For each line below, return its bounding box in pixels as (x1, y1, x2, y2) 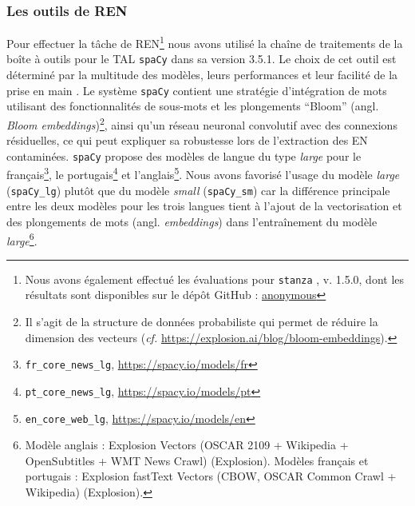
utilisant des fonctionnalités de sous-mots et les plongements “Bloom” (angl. (6, 98, 379, 114)
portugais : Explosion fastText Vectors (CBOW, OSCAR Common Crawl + (25, 468, 397, 484)
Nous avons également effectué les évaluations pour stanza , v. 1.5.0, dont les (25, 270, 405, 287)
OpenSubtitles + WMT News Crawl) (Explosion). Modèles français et (25, 452, 369, 468)
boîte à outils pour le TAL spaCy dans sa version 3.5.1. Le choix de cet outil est (6, 50, 397, 67)
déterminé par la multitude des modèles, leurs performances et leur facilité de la (6, 66, 398, 83)
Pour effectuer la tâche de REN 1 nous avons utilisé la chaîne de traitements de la (6, 33, 403, 51)
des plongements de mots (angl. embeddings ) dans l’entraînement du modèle (6, 213, 377, 229)
